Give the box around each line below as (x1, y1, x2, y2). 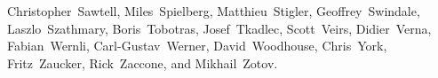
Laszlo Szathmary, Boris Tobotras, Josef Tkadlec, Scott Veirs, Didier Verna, (7, 19, 432, 37)
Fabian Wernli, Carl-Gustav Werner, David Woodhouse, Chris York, (7, 36, 387, 55)
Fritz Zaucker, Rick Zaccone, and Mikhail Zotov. (7, 53, 278, 72)
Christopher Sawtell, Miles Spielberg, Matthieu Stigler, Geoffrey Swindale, (7, 2, 420, 19)
